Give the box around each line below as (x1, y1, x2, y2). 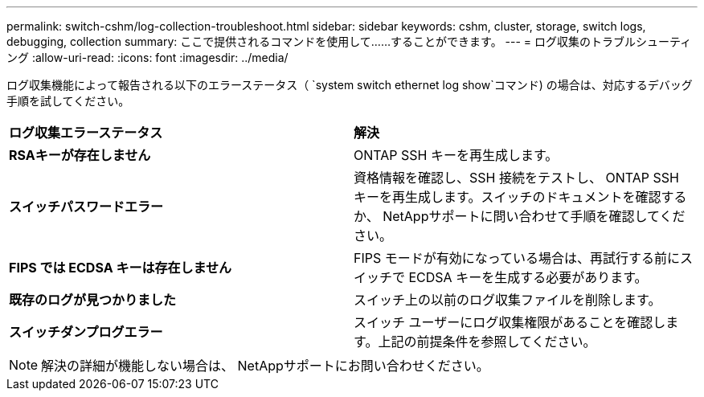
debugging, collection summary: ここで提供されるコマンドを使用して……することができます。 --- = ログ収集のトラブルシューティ (6, 35, 692, 48)
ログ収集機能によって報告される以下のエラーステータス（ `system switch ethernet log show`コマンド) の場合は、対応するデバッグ (6, 78, 693, 92)
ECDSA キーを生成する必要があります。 (408, 269, 648, 285)
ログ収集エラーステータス (9, 125, 163, 141)
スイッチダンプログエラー (9, 324, 163, 340)
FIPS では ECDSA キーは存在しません (9, 260, 231, 276)
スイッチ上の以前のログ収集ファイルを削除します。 (354, 292, 661, 308)
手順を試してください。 (6, 94, 130, 108)
